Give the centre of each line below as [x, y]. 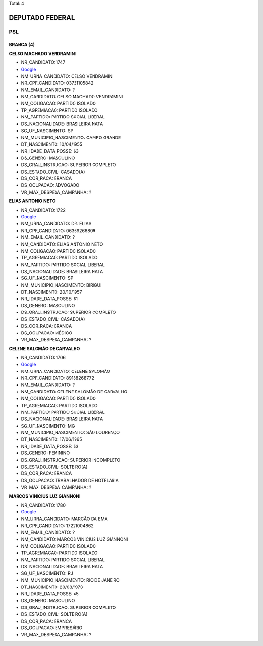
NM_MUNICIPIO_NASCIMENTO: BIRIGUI [61, 285]
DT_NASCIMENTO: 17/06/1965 [52, 439]
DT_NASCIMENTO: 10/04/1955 [52, 144]
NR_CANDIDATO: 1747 [43, 62]
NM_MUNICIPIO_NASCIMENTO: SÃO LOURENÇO [71, 433]
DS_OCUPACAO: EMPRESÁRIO [52, 628]
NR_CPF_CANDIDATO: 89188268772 [58, 378]
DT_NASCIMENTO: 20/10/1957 [52, 292]
